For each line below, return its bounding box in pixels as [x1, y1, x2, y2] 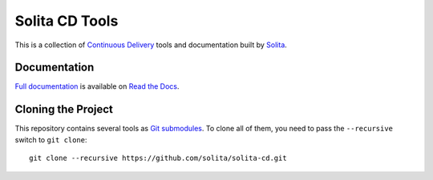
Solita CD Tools [14, 12, 119, 30]
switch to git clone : [14, 134, 87, 144]
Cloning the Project [14, 102, 114, 116]
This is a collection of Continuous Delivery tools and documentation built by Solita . [14, 40, 288, 50]
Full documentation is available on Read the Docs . [14, 82, 180, 91]
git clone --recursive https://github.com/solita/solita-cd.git [29, 154, 288, 163]
